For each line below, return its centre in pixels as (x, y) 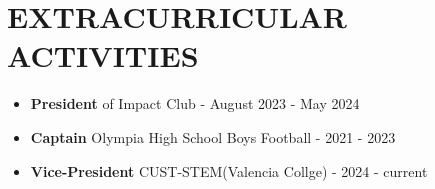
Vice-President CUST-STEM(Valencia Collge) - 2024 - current (229, 170)
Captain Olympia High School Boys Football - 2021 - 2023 (213, 136)
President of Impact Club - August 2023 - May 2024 (195, 103)
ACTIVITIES (103, 55)
